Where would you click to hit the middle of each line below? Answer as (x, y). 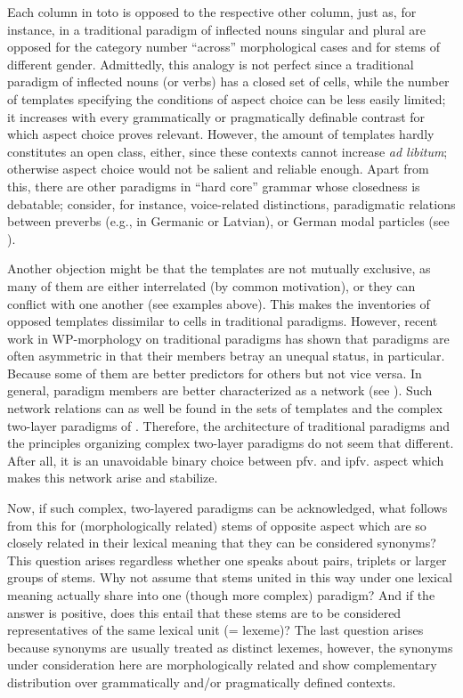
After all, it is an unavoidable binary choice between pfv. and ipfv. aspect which (226, 460)
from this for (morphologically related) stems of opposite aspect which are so (217, 525)
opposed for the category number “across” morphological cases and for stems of (224, 47)
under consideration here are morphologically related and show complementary (222, 665)
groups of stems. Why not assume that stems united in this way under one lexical (230, 577)
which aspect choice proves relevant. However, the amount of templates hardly (221, 134)
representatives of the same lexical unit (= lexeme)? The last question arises (215, 630)
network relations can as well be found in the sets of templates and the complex (225, 408)
